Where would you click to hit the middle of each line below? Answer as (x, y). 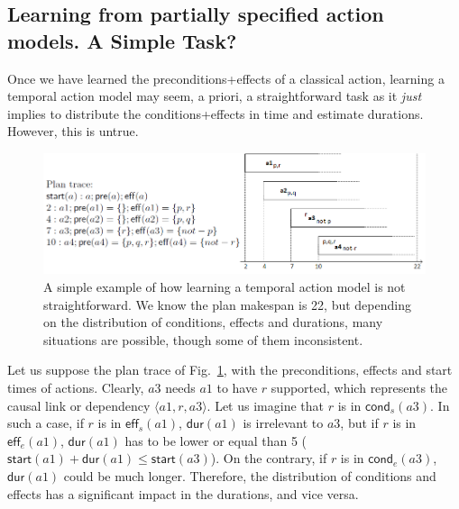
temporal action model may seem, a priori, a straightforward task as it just (215, 96)
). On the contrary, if (269, 458)
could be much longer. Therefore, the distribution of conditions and (250, 475)
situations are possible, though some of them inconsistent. (203, 339)
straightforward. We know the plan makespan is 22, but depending (227, 304)
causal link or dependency (79, 405)
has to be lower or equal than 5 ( (216, 440)
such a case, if (46, 423)
